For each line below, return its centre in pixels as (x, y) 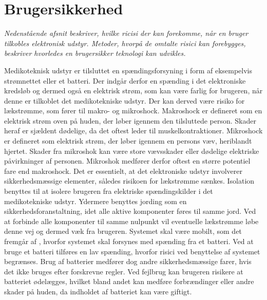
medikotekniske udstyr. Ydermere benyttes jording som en (96, 201)
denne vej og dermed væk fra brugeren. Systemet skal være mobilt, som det (123, 231)
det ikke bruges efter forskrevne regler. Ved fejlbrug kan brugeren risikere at (124, 271)
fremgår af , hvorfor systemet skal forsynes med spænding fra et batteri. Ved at (129, 241)
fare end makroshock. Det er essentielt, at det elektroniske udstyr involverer (123, 171)
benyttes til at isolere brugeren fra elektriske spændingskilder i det (109, 191)
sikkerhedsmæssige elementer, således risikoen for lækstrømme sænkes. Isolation (129, 181)
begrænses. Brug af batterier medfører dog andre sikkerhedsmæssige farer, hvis (128, 261)
